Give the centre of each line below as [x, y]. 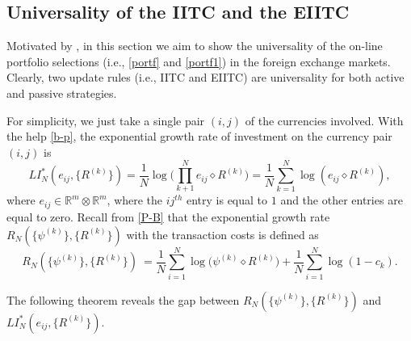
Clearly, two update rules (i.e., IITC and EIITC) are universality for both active [205, 77]
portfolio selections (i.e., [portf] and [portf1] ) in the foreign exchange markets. [199, 61]
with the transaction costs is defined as [222, 234]
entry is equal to [227, 200]
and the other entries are [342, 200]
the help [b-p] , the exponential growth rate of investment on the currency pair [199, 136]
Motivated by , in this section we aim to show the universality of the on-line [195, 46]
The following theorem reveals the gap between [123, 299]
